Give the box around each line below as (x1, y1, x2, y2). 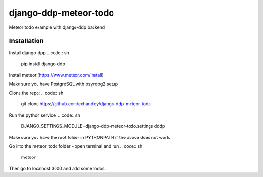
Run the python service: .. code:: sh (9, 112, 80, 118)
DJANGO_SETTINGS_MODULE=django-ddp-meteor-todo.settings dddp (21, 123, 165, 129)
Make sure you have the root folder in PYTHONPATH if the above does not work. (9, 134, 170, 140)
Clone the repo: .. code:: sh (9, 90, 64, 96)
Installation (9, 37, 44, 45)
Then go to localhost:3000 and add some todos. (9, 165, 106, 171)
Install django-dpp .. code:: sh (9, 50, 69, 56)
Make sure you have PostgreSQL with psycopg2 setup (9, 81, 118, 87)
